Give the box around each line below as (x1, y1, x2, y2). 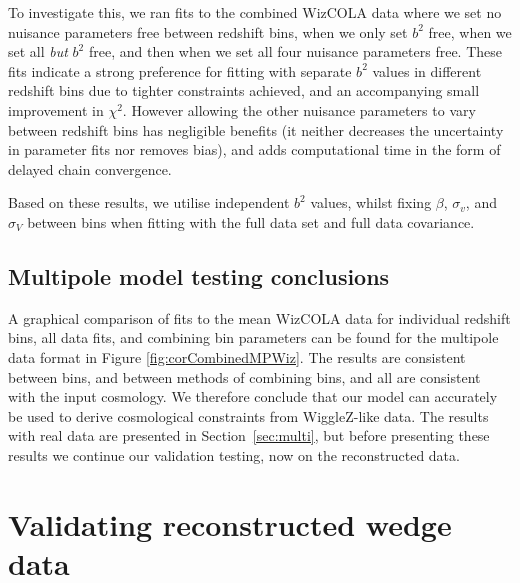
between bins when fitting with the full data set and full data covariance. (27, 211, 475, 232)
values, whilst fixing (310, 192, 432, 213)
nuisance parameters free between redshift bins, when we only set (8, 21, 408, 42)
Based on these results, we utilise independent (8, 192, 290, 213)
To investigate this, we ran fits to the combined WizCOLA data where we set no (8, 2, 502, 22)
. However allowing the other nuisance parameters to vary (122, 99, 476, 120)
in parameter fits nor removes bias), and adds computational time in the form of (8, 139, 501, 160)
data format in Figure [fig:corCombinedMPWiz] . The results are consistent (8, 346, 466, 367)
